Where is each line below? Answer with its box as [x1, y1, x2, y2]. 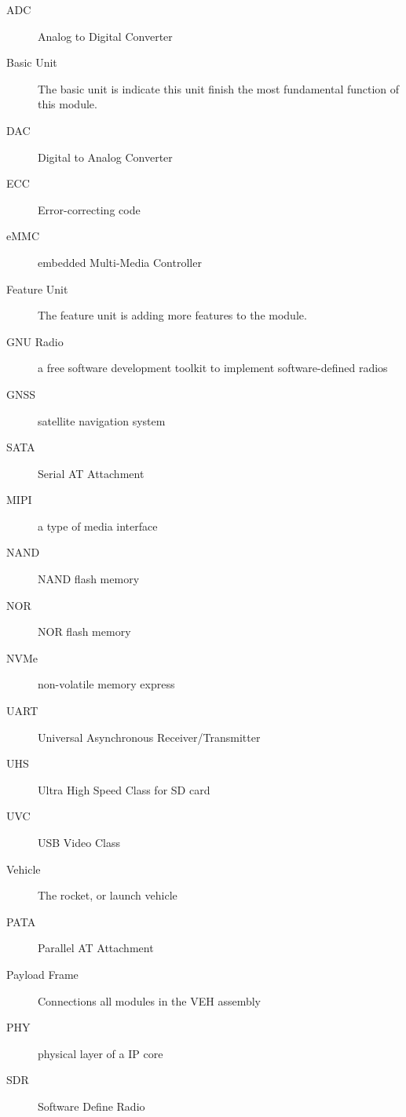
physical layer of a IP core [38, 1045, 163, 1061]
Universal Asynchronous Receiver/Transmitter [38, 728, 261, 745]
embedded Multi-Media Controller [38, 254, 202, 270]
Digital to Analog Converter [38, 148, 173, 165]
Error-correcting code [38, 201, 141, 217]
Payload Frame [6, 966, 79, 982]
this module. [38, 96, 97, 112]
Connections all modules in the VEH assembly [38, 992, 261, 1009]
